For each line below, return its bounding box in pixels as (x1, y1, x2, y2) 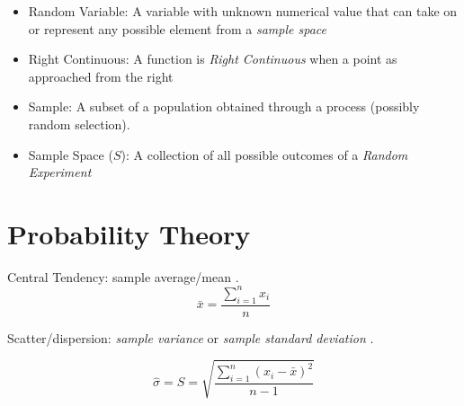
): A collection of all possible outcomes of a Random (120, 145, 408, 163)
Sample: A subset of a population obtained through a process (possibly (28, 97, 420, 116)
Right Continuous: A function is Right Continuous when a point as (28, 49, 397, 68)
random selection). (28, 114, 130, 133)
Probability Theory (7, 215, 251, 252)
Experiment (28, 163, 92, 181)
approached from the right (28, 66, 174, 85)
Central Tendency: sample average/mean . (7, 267, 239, 286)
